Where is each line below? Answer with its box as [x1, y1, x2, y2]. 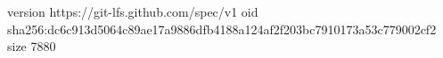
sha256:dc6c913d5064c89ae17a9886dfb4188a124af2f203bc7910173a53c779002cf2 [7, 19, 437, 38]
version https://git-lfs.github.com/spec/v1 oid [7, 3, 258, 20]
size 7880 [7, 37, 56, 55]
